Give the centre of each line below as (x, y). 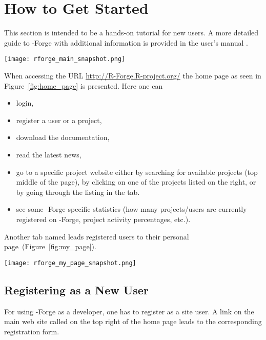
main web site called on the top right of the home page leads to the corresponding (133, 321)
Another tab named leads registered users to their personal (97, 236)
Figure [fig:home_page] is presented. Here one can (84, 85)
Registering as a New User (76, 289)
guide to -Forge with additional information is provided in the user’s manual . (126, 42)
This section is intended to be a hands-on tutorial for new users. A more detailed (131, 33)
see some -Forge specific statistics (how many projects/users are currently (131, 209)
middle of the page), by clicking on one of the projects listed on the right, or (136, 182)
